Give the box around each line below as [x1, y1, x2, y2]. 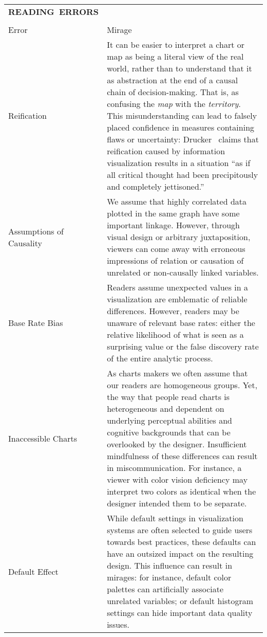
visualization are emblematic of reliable [107, 293, 247, 305]
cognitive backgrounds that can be [107, 426, 231, 438]
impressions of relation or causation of [107, 254, 244, 266]
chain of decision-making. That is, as [107, 86, 239, 98]
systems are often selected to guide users [107, 524, 253, 536]
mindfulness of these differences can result [107, 450, 258, 462]
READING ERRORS [8, 6, 99, 17]
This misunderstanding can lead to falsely [107, 110, 257, 121]
